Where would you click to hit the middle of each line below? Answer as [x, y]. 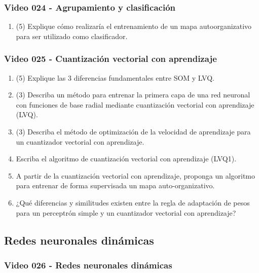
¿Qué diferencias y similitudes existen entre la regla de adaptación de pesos [133, 202]
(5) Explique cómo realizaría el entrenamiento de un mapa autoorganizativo [134, 26]
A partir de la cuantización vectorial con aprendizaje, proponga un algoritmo [136, 175]
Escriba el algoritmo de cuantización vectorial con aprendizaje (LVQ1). [126, 159]
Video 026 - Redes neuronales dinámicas [88, 265]
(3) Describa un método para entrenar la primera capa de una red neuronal [133, 95]
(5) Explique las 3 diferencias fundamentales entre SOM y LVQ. [115, 77]
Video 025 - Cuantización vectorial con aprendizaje [110, 59]
